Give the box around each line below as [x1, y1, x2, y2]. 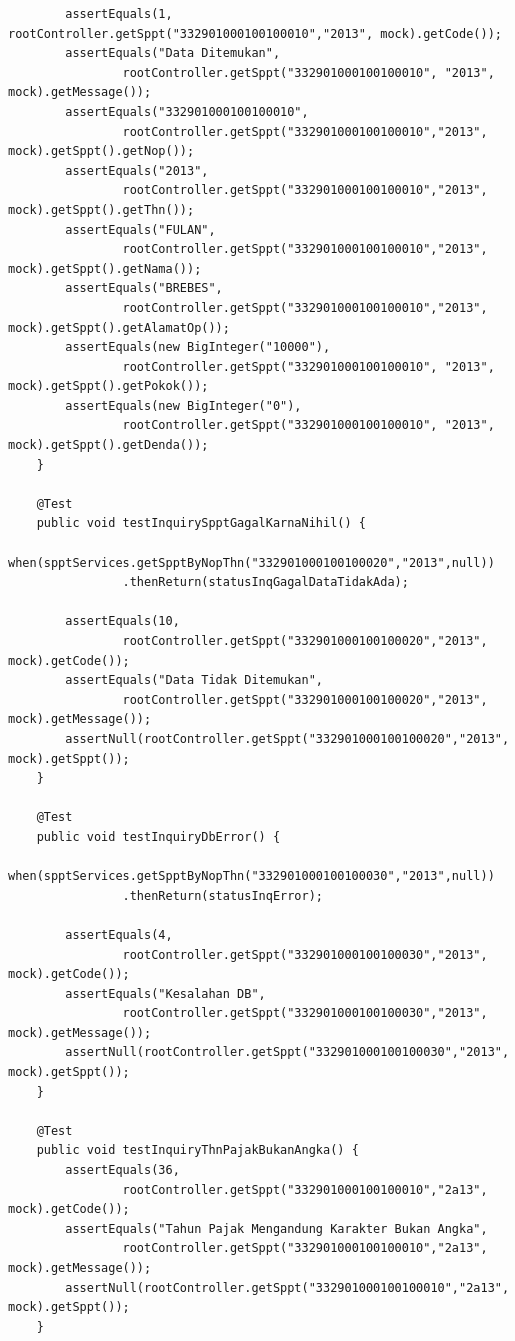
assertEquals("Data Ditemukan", [65, 46, 281, 61]
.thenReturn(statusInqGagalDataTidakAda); [122, 575, 409, 590]
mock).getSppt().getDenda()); [8, 438, 209, 453]
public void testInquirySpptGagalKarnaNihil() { [36, 516, 366, 531]
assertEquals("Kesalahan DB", [65, 986, 266, 1001]
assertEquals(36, [65, 1163, 180, 1178]
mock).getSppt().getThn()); [8, 202, 195, 217]
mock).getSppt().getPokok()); [8, 379, 209, 394]
